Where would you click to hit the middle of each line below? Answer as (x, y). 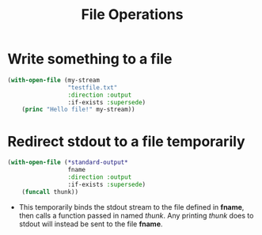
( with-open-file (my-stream (54, 80)
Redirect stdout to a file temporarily (127, 141)
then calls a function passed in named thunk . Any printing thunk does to (136, 215)
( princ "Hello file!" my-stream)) (78, 110)
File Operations (132, 15)
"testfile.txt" (93, 87)
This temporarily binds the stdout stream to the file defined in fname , (131, 207)
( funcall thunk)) (50, 191)
